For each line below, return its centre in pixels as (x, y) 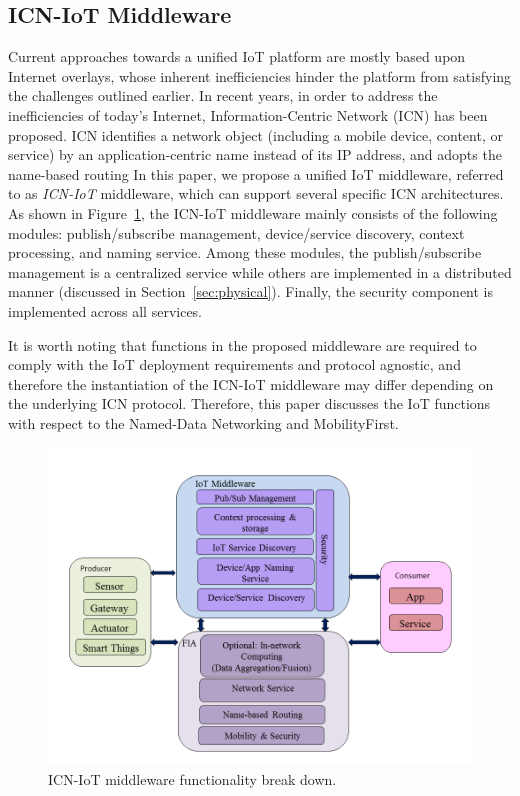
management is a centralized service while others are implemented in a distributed (260, 271)
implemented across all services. (105, 310)
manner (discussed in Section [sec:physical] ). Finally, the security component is (251, 291)
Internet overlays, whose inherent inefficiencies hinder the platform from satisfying (260, 75)
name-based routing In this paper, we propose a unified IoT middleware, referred (256, 173)
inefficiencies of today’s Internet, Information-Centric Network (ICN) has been (248, 114)
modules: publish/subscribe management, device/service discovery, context (236, 232)
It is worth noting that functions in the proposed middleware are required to (242, 344)
